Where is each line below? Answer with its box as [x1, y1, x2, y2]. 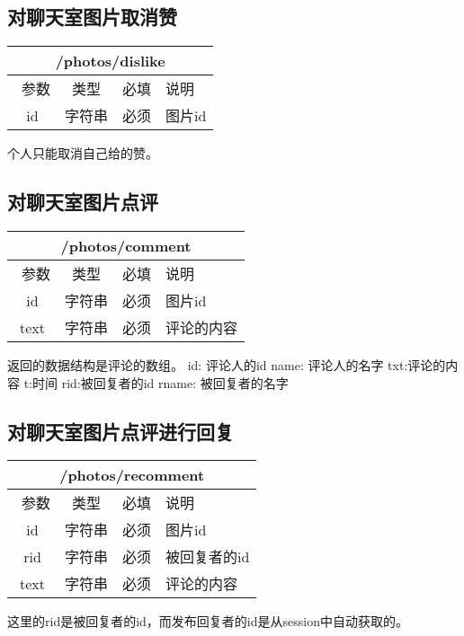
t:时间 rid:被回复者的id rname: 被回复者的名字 [23, 373, 289, 392]
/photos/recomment [59, 464, 205, 486]
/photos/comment [60, 235, 192, 256]
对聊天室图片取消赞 [7, 3, 177, 31]
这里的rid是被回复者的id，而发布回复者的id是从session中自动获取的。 [7, 612, 408, 631]
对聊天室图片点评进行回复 [7, 417, 234, 445]
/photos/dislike [55, 50, 165, 72]
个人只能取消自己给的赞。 [7, 144, 158, 163]
